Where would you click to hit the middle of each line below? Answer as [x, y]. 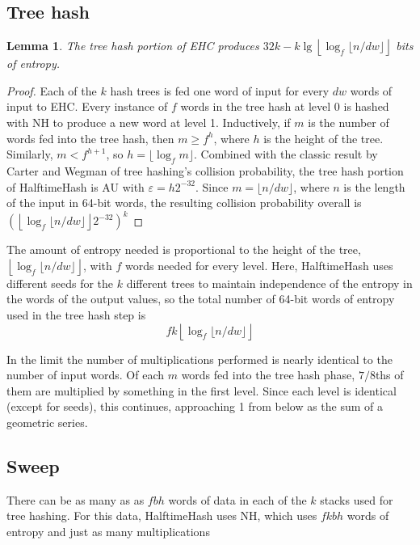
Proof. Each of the [52, 90]
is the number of [349, 122]
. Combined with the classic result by [286, 154]
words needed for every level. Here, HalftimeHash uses [259, 265]
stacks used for [357, 499]
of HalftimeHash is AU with [76, 186]
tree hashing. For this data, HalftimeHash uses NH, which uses [162, 515]
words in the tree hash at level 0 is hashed [285, 106]
